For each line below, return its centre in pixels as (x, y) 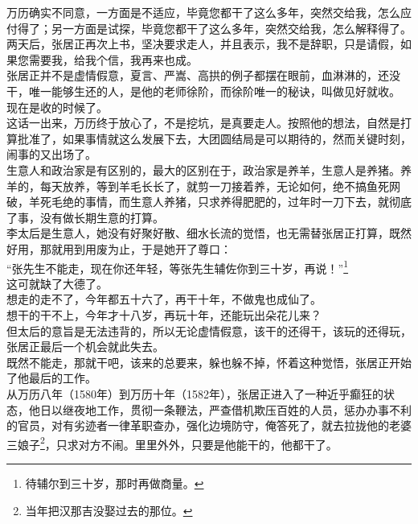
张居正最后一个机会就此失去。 (85, 347)
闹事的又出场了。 (51, 154)
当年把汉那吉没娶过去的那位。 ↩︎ (109, 510)
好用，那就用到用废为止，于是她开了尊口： (119, 248)
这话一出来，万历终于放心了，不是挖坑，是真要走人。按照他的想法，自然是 (203, 123)
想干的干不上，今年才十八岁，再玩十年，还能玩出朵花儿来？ (164, 314)
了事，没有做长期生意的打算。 (85, 217)
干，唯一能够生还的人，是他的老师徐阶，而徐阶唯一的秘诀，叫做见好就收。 (203, 91)
